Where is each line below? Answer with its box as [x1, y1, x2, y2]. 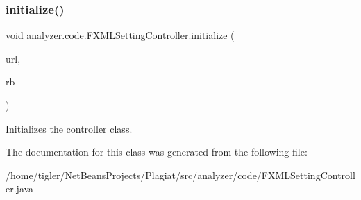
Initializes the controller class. [6, 121, 133, 135]
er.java [6, 181, 34, 196]
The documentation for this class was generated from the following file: [6, 144, 308, 159]
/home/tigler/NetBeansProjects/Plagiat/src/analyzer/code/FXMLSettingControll [6, 167, 355, 182]
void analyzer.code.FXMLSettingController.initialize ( [6, 28, 235, 42]
